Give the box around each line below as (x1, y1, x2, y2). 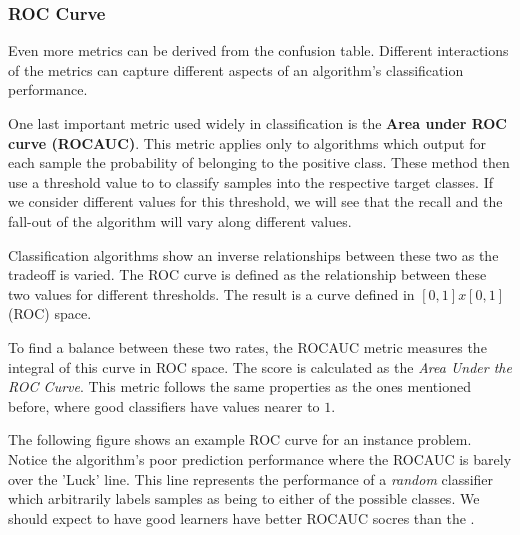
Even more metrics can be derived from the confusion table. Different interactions (8, 40, 509, 61)
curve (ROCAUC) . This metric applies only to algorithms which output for (8, 132, 486, 153)
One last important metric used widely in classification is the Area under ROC (8, 113, 508, 133)
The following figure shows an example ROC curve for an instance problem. (8, 429, 472, 450)
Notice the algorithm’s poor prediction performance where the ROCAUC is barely (8, 448, 512, 469)
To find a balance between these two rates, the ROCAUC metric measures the (8, 336, 487, 357)
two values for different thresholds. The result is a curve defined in (8, 283, 415, 304)
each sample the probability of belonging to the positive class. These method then (8, 152, 510, 173)
